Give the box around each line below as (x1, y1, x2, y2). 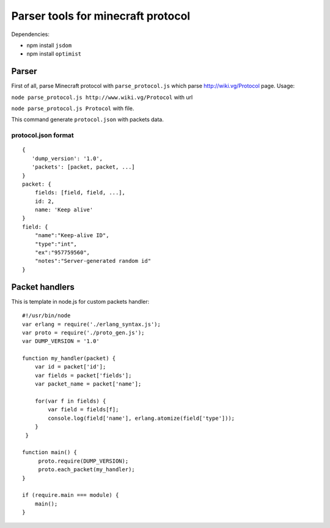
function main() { (22, 449, 78, 456)
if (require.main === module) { (22, 492, 119, 499)
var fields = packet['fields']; (34, 372, 132, 379)
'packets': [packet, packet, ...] (31, 164, 136, 170)
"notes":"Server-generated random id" (34, 257, 152, 265)
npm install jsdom (26, 42, 72, 49)
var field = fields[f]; (48, 406, 119, 413)
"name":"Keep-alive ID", (34, 232, 109, 239)
